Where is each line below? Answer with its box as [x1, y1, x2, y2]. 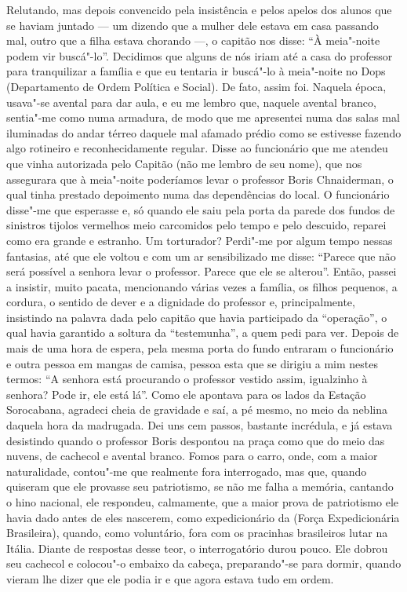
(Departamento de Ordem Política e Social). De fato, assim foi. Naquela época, [6, 78, 387, 94]
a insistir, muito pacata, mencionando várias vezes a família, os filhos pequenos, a [6, 278, 398, 294]
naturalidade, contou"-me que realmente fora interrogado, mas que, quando [6, 462, 367, 479]
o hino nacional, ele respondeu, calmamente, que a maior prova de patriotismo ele [6, 494, 399, 510]
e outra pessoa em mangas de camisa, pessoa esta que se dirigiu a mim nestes [6, 355, 379, 371]
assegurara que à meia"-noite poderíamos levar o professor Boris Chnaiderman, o [6, 170, 394, 187]
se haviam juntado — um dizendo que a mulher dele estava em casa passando [6, 16, 379, 33]
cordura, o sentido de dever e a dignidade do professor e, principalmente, [6, 294, 355, 310]
